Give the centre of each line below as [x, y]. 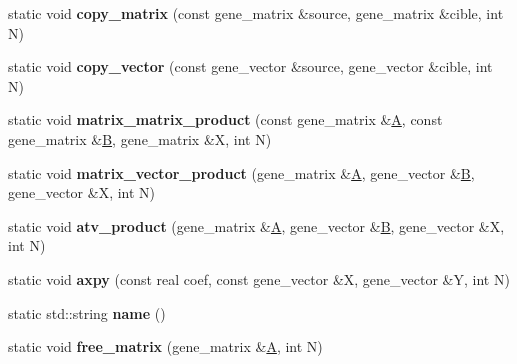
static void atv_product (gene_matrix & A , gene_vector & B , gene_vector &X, [256, 225]
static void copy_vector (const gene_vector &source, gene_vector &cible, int [250, 66]
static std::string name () [87, 312]
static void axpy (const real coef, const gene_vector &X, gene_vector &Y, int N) [259, 278]
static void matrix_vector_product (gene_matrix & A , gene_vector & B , [241, 172]
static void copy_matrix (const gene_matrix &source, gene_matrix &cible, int [256, 13]
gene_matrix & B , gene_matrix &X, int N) [140, 138]
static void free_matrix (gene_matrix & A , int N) [165, 346]
